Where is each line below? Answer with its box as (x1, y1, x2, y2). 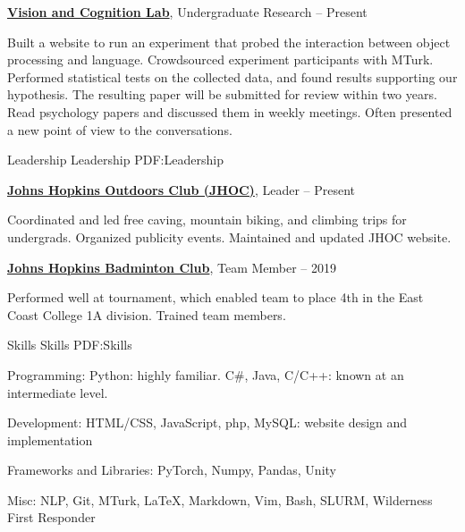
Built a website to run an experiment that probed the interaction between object (7, 32, 451, 51)
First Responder (7, 508, 96, 527)
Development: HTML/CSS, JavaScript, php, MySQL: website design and (7, 413, 408, 432)
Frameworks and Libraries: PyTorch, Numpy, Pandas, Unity (7, 460, 336, 479)
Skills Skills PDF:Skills (7, 335, 132, 354)
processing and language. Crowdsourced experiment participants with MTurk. (7, 50, 434, 69)
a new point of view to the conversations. (7, 120, 232, 139)
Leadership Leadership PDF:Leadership (7, 150, 224, 169)
